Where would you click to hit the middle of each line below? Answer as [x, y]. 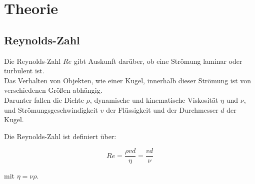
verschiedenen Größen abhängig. [53, 90]
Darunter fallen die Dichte [44, 99]
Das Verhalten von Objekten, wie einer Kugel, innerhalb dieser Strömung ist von [128, 80]
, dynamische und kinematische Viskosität [154, 99]
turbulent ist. [24, 71]
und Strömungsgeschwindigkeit [51, 109]
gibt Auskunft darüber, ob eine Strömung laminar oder [158, 61]
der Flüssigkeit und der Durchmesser [162, 109]
